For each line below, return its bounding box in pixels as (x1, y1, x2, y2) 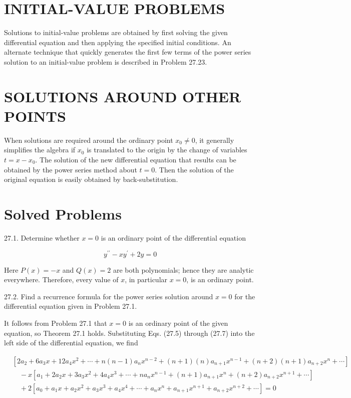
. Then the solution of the (155, 164, 234, 174)
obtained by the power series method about (4, 164, 137, 174)
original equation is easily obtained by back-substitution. (4, 174, 178, 184)
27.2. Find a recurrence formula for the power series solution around (4, 291, 213, 301)
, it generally (195, 134, 234, 145)
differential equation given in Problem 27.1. (4, 301, 137, 311)
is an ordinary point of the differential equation (101, 232, 246, 243)
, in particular (125, 274, 168, 285)
